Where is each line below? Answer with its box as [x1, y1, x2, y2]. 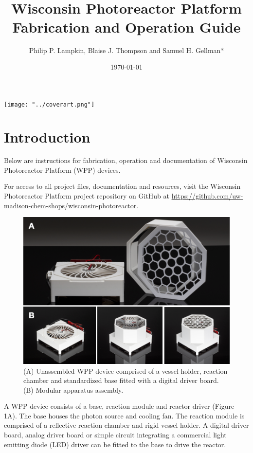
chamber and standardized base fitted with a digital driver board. [23, 375, 219, 385]
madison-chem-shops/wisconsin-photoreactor [4, 200, 137, 210]
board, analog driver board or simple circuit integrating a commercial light [4, 430, 227, 440]
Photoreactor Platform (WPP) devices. [4, 164, 121, 175]
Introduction [4, 127, 90, 147]
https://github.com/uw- [171, 191, 243, 201]
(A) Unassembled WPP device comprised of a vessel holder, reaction [23, 365, 228, 376]
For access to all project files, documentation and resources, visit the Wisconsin [4, 181, 241, 191]
